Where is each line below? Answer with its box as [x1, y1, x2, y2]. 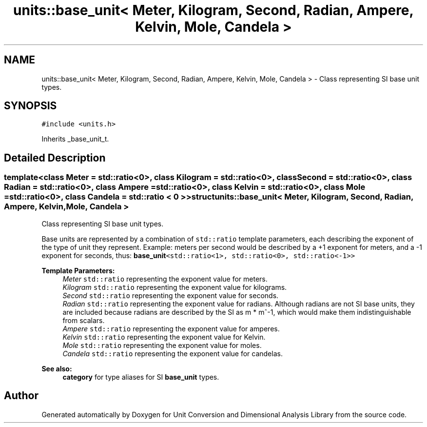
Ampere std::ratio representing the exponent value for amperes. [62, 324, 280, 333]
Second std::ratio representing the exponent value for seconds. [62, 291, 279, 300]
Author [4, 389, 39, 402]
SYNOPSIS [4, 100, 57, 112]
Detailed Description [4, 151, 106, 164]
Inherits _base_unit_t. [41, 135, 109, 143]
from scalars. [62, 316, 105, 325]
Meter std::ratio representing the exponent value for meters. [62, 274, 268, 283]
